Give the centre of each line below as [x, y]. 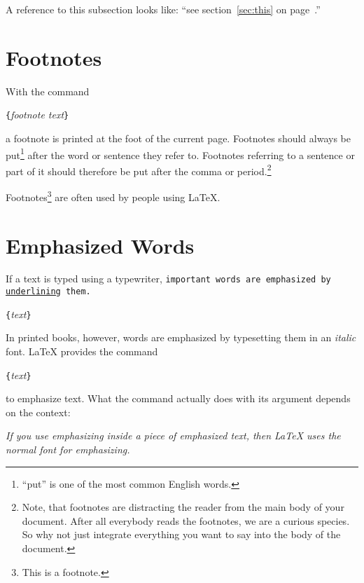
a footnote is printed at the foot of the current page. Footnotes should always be [178, 138]
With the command [48, 91]
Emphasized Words [100, 245]
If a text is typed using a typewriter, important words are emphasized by [168, 279]
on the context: [38, 412]
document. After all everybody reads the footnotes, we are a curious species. [186, 520]
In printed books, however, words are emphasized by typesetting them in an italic [181, 337]
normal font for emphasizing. [68, 450]
